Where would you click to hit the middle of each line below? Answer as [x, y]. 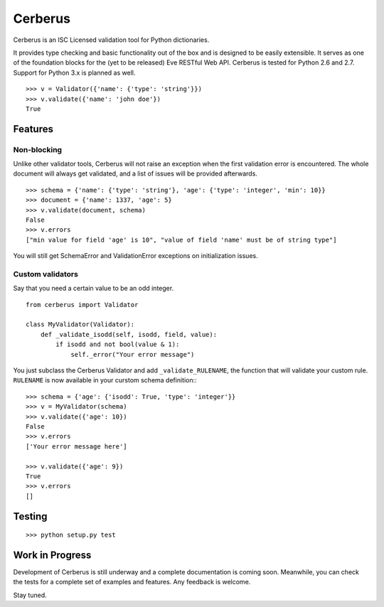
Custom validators [46, 274]
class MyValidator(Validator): [80, 324]
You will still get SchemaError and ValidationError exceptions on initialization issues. [136, 256]
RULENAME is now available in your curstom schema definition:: [105, 380]
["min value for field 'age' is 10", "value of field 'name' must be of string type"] [181, 240]
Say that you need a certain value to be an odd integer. [94, 289]
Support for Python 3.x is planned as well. [74, 72]
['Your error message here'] [76, 446]
